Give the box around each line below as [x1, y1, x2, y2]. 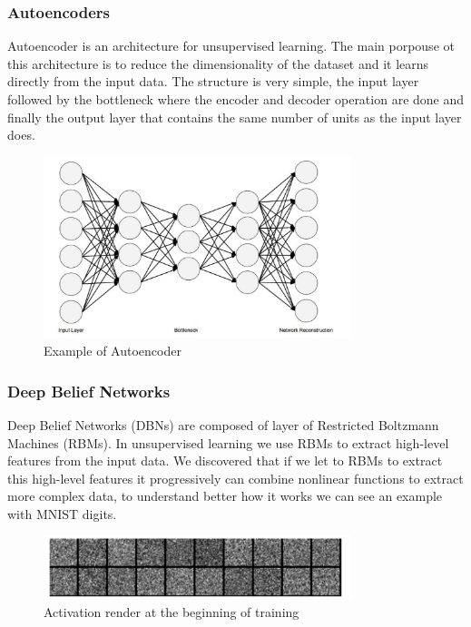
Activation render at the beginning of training [44, 602, 299, 621]
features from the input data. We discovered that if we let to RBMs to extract [7, 451, 443, 470]
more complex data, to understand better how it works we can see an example [7, 486, 443, 505]
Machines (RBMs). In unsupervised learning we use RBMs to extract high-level [7, 433, 449, 452]
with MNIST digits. [7, 504, 117, 523]
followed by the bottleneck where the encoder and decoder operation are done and [7, 90, 465, 108]
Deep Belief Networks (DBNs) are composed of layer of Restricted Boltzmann [7, 415, 439, 434]
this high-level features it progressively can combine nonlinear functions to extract [7, 468, 464, 487]
